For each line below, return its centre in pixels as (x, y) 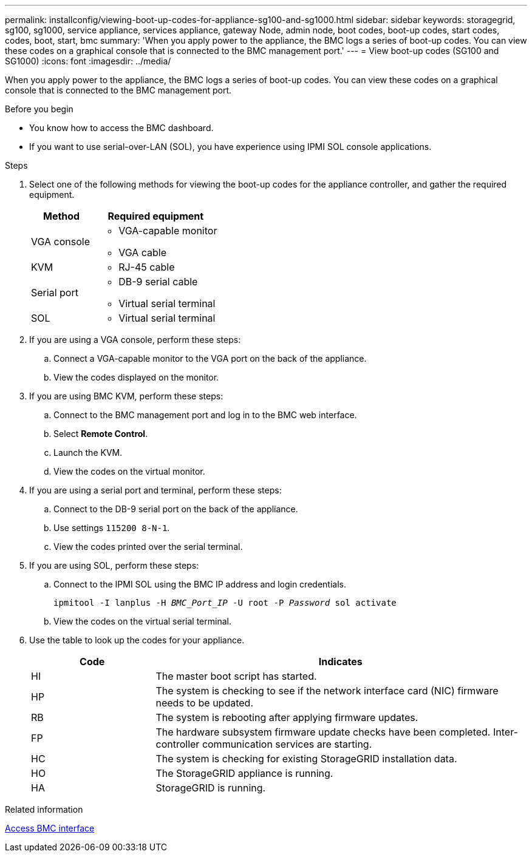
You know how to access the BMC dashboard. (121, 128)
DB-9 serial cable (158, 282)
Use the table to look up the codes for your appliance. (137, 640)
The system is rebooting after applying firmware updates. (287, 717)
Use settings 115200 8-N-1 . (112, 528)
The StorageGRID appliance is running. (244, 773)
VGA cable (143, 252)
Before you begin (39, 109)
